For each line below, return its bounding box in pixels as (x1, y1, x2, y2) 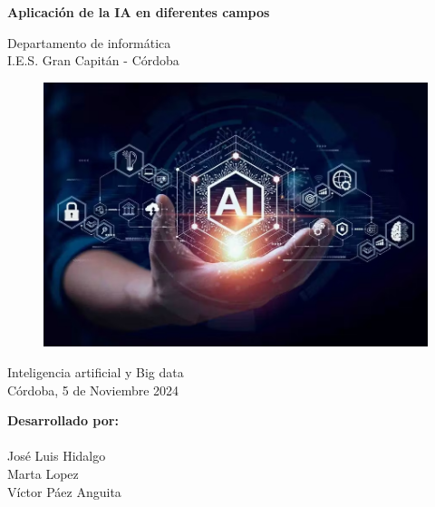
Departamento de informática (7, 33, 171, 52)
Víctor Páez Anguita (7, 482, 121, 501)
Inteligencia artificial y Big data (7, 362, 184, 381)
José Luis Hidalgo (7, 446, 106, 465)
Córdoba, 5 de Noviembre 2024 (7, 380, 179, 399)
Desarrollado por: (7, 411, 119, 430)
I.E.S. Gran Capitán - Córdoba (7, 51, 179, 70)
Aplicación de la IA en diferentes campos (7, 3, 270, 21)
